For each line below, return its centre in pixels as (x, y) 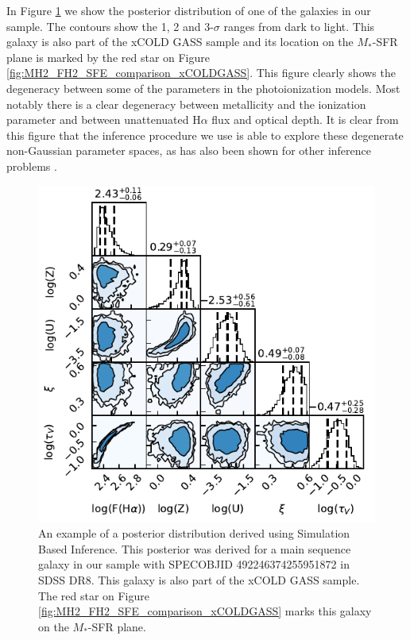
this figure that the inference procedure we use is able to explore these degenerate (205, 135)
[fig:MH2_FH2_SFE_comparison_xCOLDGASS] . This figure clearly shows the (201, 73)
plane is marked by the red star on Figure (108, 57)
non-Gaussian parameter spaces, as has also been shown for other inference (189, 150)
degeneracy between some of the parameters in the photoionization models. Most (203, 88)
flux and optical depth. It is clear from (305, 120)
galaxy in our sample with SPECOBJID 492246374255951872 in (194, 564)
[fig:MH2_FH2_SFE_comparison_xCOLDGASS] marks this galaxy (205, 611)
